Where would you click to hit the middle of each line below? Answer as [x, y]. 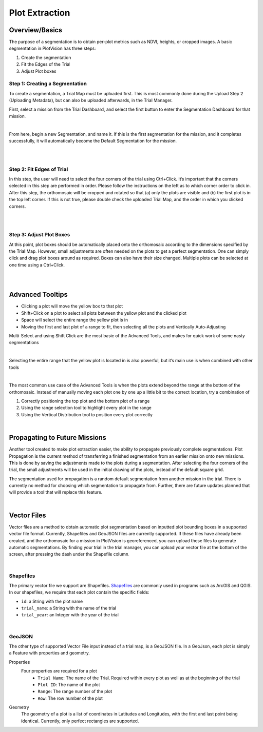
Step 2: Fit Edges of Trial [38, 169]
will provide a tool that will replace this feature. [56, 492]
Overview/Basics [36, 30]
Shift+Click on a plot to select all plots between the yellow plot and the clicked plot [104, 313]
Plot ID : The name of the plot [69, 684]
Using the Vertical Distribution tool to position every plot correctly [87, 414]
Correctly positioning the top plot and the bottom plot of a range [85, 401]
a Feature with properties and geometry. [49, 653]
